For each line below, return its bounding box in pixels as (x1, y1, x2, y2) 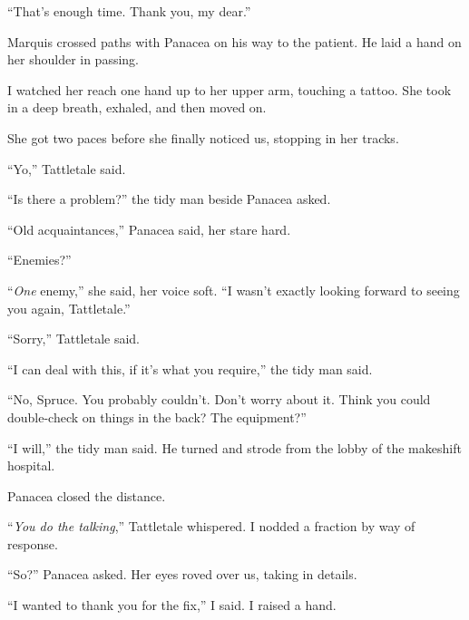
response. (7, 534, 58, 553)
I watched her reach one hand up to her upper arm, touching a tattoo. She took (7, 80, 452, 99)
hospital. (7, 456, 55, 475)
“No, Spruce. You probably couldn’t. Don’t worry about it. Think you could (7, 390, 431, 409)
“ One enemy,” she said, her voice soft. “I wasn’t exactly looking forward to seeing (7, 280, 460, 299)
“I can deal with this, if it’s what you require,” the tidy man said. (7, 359, 373, 378)
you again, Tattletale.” (7, 298, 131, 317)
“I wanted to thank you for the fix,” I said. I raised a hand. (7, 596, 337, 615)
